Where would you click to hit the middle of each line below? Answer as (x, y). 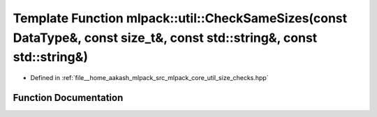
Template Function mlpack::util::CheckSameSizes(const (180, 18)
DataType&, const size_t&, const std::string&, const (165, 38)
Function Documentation (68, 97)
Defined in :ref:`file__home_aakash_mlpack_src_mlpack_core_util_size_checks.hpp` (149, 78)
